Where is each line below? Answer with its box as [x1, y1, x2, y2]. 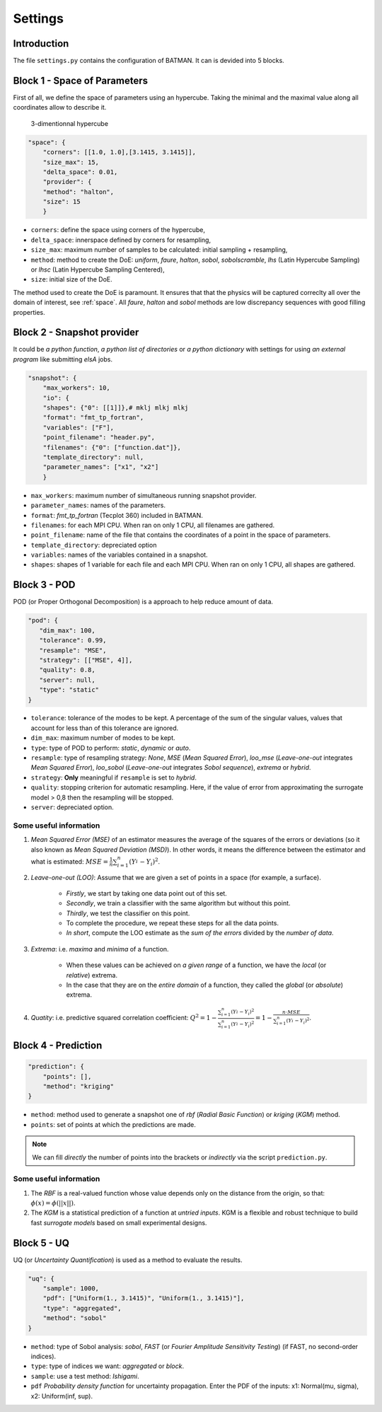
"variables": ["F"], [42, 423, 115, 432]
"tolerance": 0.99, [39, 637, 107, 644]
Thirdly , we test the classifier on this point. [66, 909, 190, 918]
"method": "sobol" [42, 1314, 107, 1322]
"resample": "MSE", [39, 646, 107, 654]
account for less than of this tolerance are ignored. [30, 724, 179, 732]
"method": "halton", [42, 187, 115, 196]
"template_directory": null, [42, 453, 144, 461]
